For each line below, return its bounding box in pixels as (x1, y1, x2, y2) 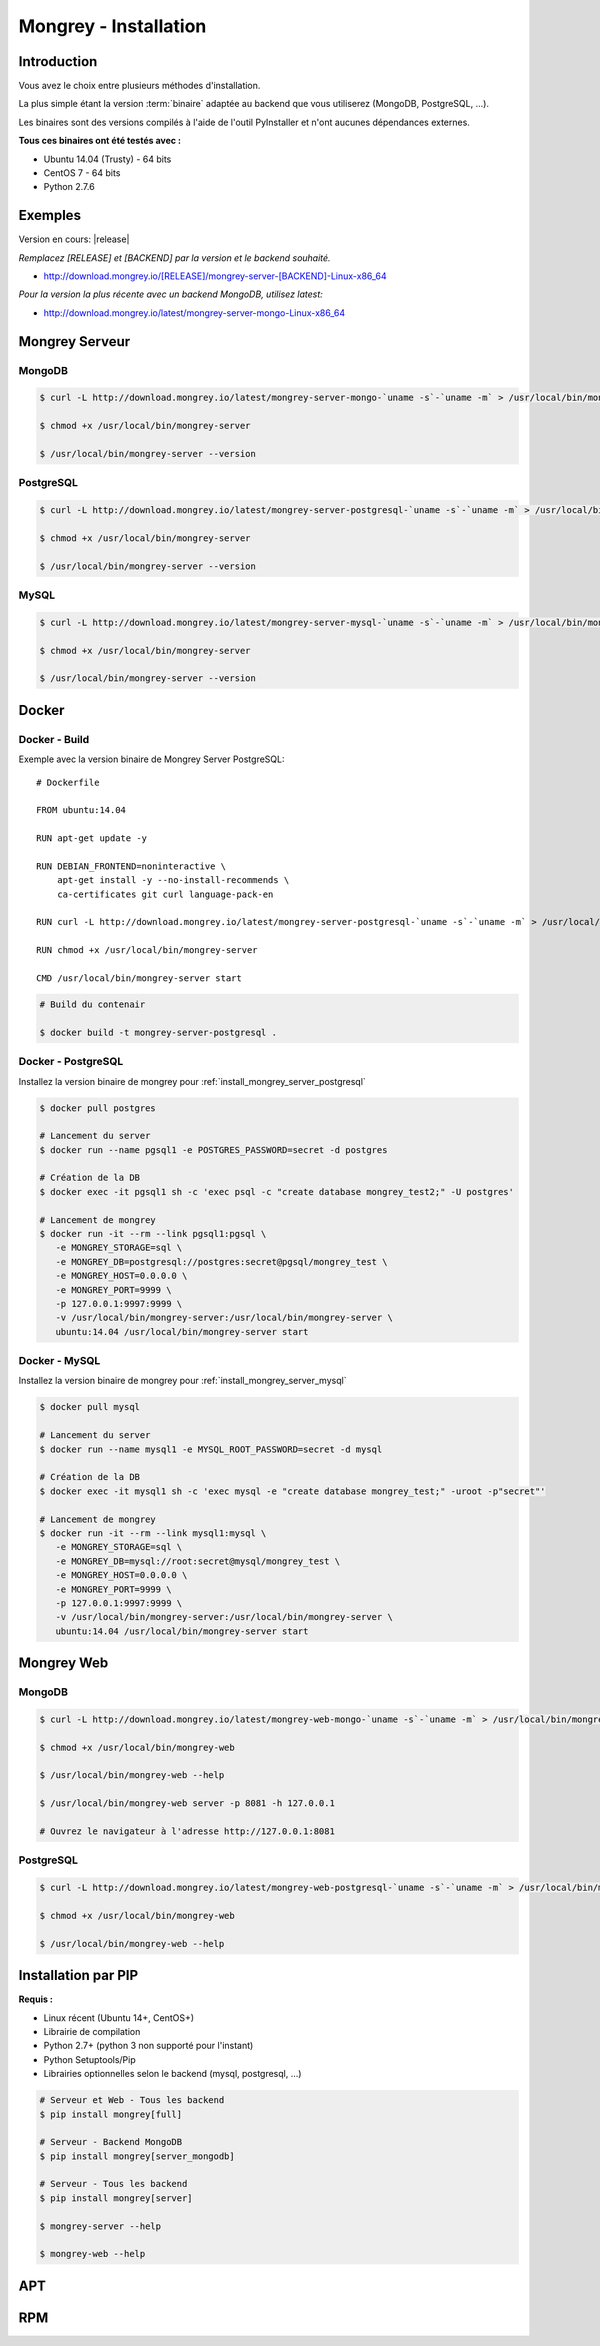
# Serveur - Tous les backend (39, 2178, 188, 2190)
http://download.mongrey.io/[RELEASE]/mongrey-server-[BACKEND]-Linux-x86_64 (43, 270, 387, 282)
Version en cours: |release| (18, 233, 130, 245)
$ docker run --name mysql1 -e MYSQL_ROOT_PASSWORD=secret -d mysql (39, 1443, 383, 1455)
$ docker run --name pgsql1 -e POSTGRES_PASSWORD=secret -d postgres (39, 1144, 388, 1155)
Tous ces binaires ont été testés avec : (18, 135, 182, 147)
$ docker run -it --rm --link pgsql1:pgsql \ (39, 1228, 267, 1240)
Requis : (18, 1993, 54, 2005)
